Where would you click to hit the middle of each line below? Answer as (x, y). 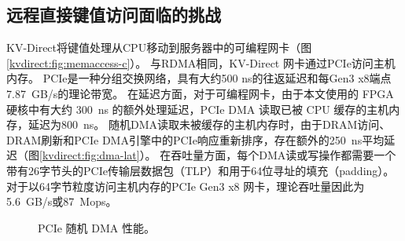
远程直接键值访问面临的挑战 (114, 15)
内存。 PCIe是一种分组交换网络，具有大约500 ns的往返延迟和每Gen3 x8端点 (199, 78)
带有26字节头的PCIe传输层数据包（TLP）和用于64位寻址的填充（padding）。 (201, 170)
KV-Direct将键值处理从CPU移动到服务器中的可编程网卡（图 (159, 47)
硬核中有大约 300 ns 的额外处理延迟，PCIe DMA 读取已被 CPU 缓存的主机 (198, 109)
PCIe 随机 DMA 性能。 (96, 227)
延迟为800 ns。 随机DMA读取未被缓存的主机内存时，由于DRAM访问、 (209, 124)
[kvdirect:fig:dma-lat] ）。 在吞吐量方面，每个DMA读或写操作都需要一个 (218, 155)
